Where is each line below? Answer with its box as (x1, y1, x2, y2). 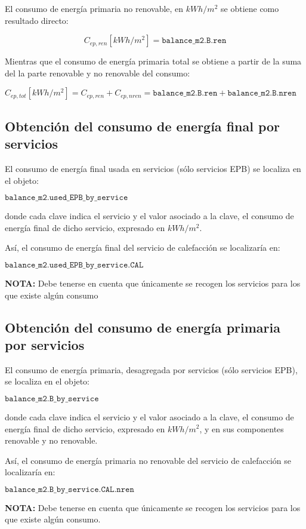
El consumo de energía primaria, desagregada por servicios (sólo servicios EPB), (5, 363, 298, 376)
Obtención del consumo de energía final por (5, 116, 280, 135)
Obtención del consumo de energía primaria (5, 318, 280, 336)
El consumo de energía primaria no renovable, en (5, 2, 184, 14)
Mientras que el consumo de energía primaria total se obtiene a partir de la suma (5, 55, 302, 67)
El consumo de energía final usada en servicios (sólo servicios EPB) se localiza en (5, 162, 301, 174)
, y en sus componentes (199, 422, 284, 435)
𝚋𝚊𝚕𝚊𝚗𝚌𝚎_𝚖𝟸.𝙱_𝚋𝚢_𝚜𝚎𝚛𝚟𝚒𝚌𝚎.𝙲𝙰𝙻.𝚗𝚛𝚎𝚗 (5, 485, 134, 494)
